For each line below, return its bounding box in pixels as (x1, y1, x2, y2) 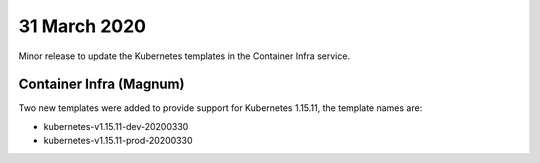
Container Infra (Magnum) (18, 76, 185, 93)
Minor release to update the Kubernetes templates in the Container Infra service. (18, 50, 350, 62)
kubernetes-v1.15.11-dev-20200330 (43, 120, 189, 132)
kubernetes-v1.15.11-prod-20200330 (43, 135, 193, 147)
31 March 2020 (18, 15, 147, 37)
